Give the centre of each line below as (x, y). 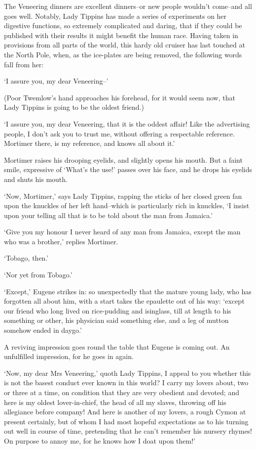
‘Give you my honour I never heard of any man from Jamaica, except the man (122, 232)
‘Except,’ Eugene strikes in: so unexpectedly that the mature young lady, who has (128, 291)
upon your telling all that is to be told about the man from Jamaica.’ (109, 215)
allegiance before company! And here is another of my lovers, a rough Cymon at (125, 412)
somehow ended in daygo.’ (43, 330)
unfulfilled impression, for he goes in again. (69, 356)
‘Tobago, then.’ (26, 258)
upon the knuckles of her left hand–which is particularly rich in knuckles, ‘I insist (127, 205)
